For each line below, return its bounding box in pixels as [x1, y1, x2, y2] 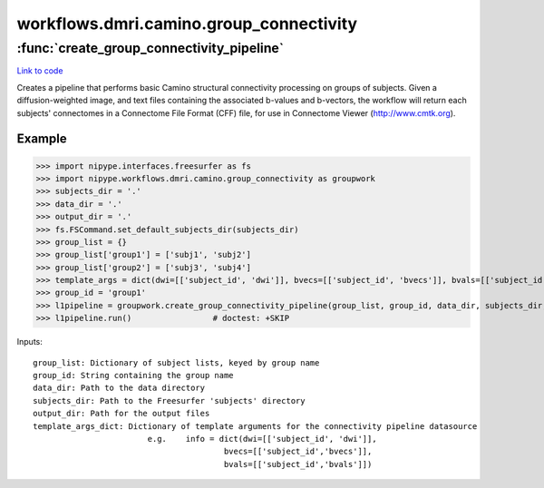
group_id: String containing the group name [33, 370, 235, 381]
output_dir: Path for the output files [33, 408, 210, 419]
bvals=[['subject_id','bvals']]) [223, 459, 373, 469]
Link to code [16, 65, 63, 76]
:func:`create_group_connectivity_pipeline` [16, 40, 285, 56]
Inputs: [16, 337, 43, 347]
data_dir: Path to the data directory [33, 383, 206, 394]
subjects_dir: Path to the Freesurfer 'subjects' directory [33, 395, 306, 405]
